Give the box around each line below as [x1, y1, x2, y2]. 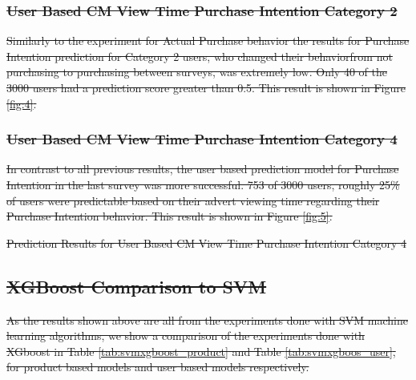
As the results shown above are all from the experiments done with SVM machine [6, 311, 409, 328]
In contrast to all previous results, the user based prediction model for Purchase [6, 160, 399, 177]
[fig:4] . [6, 95, 37, 111]
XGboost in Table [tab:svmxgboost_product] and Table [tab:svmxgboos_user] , [6, 342, 396, 359]
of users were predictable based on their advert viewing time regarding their [6, 192, 380, 208]
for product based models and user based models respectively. [6, 358, 309, 375]
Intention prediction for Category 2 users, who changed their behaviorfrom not [6, 47, 393, 64]
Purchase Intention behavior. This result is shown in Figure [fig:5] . [6, 208, 333, 224]
